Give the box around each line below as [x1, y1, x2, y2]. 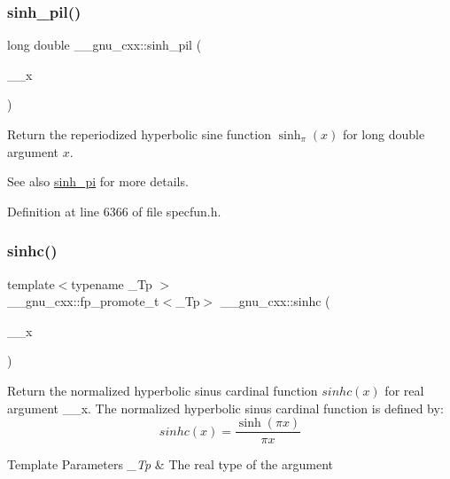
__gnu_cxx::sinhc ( [220, 292, 330, 310]
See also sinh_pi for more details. [7, 172, 189, 191]
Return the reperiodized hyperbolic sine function [7, 125, 271, 143]
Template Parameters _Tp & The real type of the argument [7, 455, 333, 474]
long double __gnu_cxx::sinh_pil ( [7, 35, 202, 54]
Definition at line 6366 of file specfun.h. [7, 201, 221, 220]
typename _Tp [71, 274, 152, 293]
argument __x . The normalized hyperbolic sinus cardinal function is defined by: [7, 398, 444, 417]
